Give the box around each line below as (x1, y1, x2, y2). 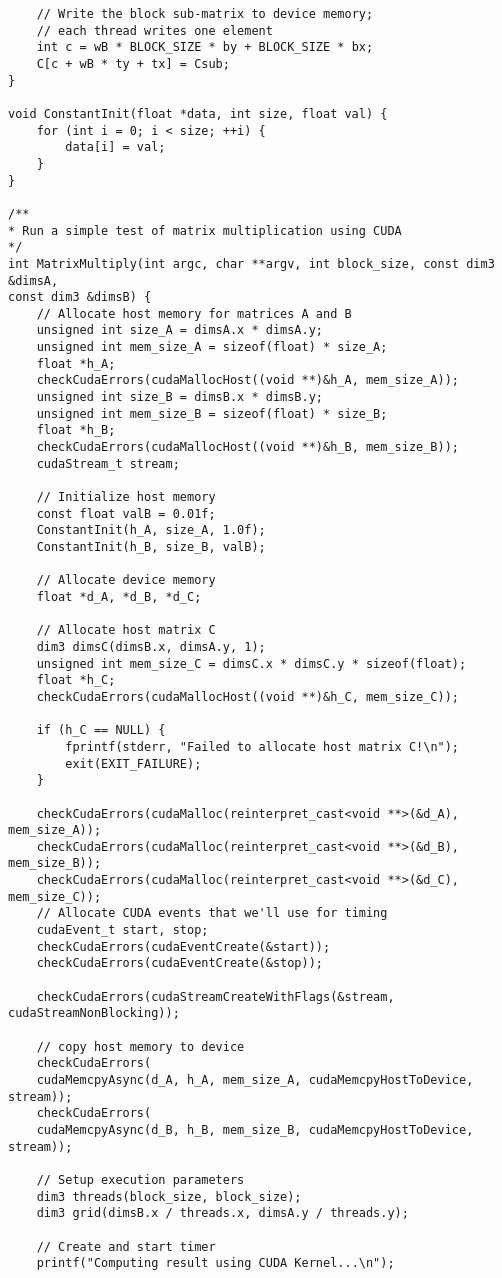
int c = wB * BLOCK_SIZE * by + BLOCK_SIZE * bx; (36, 40, 374, 55)
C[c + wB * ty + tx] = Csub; (36, 56, 230, 71)
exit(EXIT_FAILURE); (65, 756, 202, 771)
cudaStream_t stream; (36, 456, 180, 471)
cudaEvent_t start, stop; (36, 923, 209, 938)
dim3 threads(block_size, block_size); (36, 1189, 302, 1204)
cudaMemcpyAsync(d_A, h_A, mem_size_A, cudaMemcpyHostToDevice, (36, 1073, 474, 1087)
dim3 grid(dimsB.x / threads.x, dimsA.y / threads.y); (36, 1206, 409, 1221)
